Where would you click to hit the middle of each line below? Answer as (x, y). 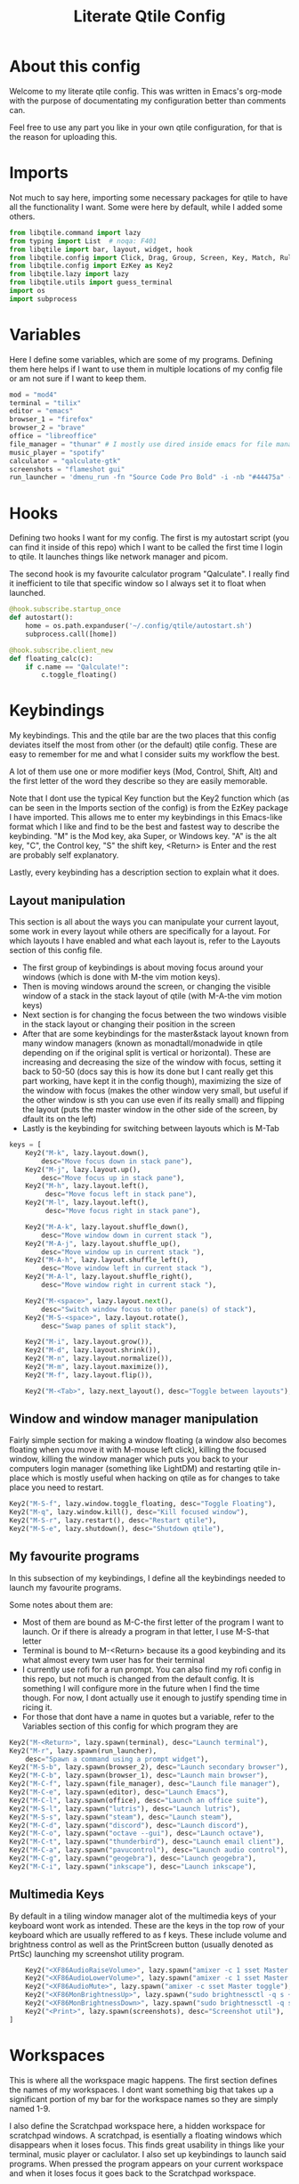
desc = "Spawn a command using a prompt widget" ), (117, 1759)
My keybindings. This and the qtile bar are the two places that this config (143, 736)
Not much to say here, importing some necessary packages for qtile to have (149, 197)
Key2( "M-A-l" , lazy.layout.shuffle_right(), (109, 1277)
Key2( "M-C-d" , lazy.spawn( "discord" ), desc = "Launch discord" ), (129, 1825)
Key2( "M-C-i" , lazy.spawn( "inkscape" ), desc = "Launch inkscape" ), (133, 1866)
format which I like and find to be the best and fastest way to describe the (145, 827)
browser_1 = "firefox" (51, 420)
